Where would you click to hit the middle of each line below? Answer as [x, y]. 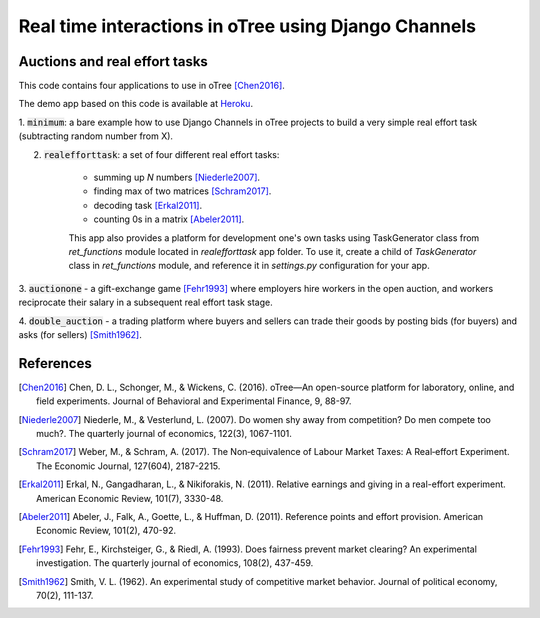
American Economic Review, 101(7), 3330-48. [130, 498]
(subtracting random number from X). [96, 136]
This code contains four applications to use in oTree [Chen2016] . [151, 86]
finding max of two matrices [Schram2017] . [182, 191]
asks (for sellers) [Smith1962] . [80, 334]
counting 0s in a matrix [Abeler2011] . [169, 219]
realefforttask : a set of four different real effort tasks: [161, 154]
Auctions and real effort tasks [113, 61]
